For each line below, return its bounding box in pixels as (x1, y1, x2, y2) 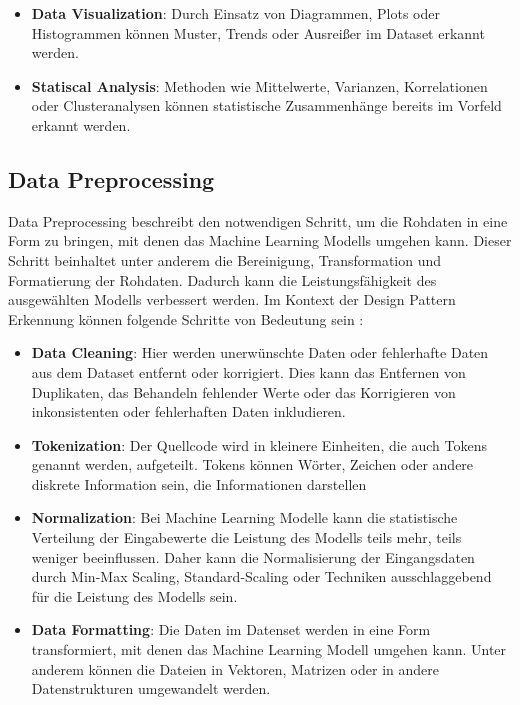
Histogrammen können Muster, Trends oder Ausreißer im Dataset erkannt (31, 22, 485, 43)
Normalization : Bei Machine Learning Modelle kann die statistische (31, 507, 458, 528)
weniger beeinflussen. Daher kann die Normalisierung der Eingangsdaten (31, 546, 475, 567)
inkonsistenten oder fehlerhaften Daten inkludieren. (31, 401, 346, 422)
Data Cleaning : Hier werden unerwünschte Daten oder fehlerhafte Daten (31, 342, 489, 363)
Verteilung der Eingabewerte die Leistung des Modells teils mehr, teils (31, 527, 462, 548)
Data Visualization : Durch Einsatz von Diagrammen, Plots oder (31, 3, 440, 23)
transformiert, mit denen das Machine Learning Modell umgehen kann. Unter (31, 639, 507, 660)
